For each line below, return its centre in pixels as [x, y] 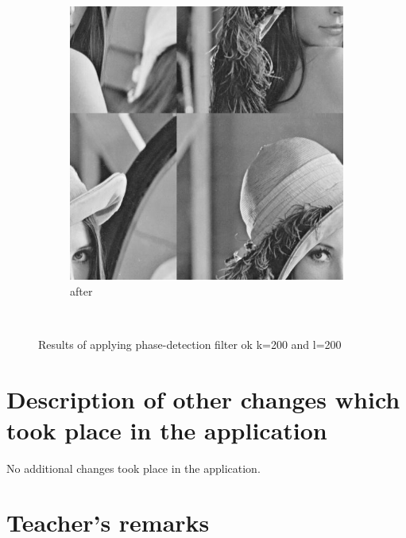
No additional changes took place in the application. [133, 468]
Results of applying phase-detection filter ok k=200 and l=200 [190, 344]
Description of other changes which [203, 399]
